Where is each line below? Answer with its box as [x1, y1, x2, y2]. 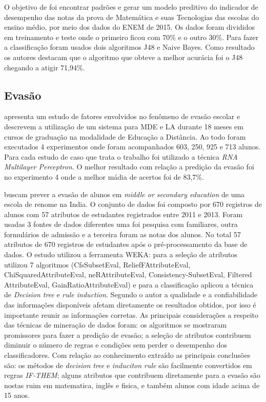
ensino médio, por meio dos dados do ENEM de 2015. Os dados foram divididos [4, 22, 255, 32]
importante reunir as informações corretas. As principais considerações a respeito [4, 309, 259, 320]
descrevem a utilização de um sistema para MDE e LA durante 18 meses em [4, 121, 243, 131]
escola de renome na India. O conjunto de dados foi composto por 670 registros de [4, 199, 262, 209]
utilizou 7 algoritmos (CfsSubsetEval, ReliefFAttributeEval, [4, 259, 191, 270]
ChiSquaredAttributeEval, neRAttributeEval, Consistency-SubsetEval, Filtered [4, 269, 252, 280]
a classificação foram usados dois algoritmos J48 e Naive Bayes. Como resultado [4, 42, 255, 52]
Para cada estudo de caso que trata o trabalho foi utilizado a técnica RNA [4, 151, 238, 162]
